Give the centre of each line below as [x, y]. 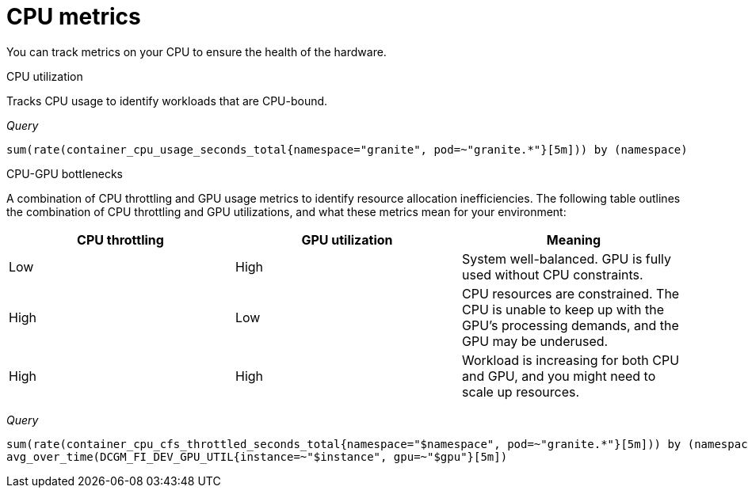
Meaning [574, 239]
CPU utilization [45, 76]
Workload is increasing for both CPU [571, 360]
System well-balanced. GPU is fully [567, 258]
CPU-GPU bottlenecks [65, 173]
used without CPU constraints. [552, 274]
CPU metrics [74, 17]
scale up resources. [521, 391]
